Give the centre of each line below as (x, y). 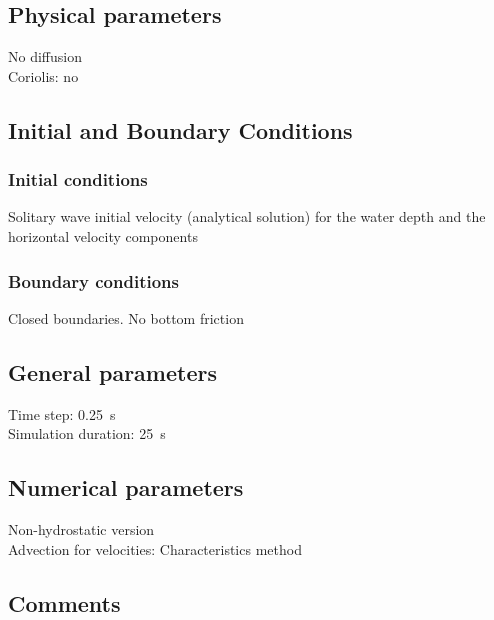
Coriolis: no (43, 75)
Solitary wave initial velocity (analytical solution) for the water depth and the (247, 216)
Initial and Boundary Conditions (180, 129)
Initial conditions (78, 179)
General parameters (112, 371)
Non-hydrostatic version (81, 528)
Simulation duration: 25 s (87, 433)
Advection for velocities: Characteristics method (155, 548)
